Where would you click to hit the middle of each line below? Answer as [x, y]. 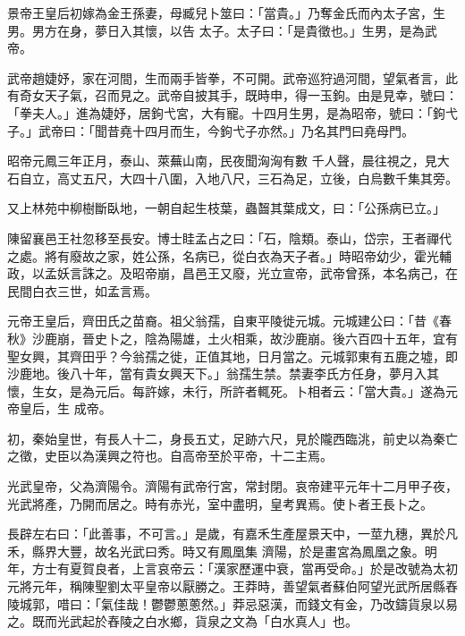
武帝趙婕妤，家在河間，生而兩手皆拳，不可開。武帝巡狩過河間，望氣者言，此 [232, 77]
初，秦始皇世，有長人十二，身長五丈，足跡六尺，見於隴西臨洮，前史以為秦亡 [232, 438]
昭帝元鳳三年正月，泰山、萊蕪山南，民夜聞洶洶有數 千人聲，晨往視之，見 [222, 161]
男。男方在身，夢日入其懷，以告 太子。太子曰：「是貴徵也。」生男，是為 [216, 30]
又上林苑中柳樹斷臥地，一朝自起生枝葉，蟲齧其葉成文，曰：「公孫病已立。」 [226, 208]
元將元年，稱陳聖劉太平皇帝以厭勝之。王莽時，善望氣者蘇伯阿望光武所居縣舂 [232, 586]
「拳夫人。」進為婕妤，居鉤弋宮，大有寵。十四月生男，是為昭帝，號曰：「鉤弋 [232, 112]
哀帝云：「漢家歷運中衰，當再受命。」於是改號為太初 [307, 568]
